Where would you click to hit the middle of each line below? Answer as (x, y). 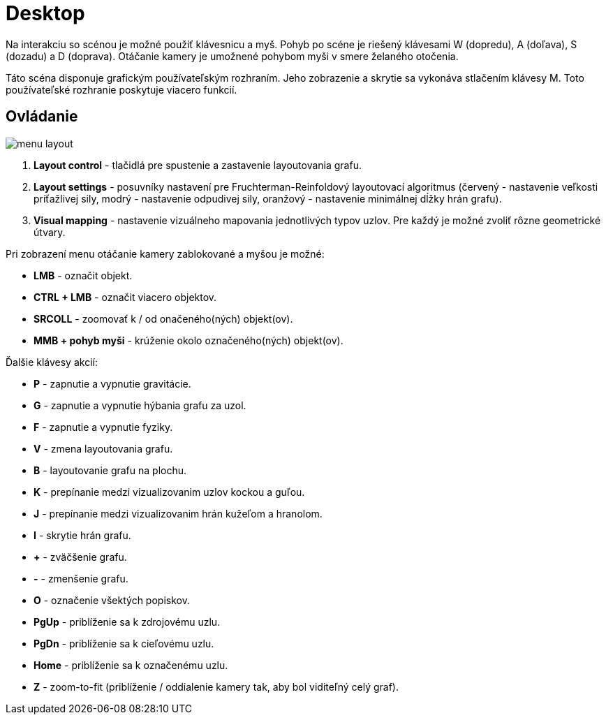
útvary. (50, 232)
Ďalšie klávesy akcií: (52, 362)
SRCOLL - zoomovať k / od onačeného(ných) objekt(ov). (163, 318)
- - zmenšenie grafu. (81, 578)
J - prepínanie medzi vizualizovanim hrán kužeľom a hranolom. (178, 513)
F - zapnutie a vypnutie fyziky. (103, 427)
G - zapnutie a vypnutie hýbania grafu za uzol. (140, 405)
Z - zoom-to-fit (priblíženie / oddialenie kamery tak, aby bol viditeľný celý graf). (216, 686)
